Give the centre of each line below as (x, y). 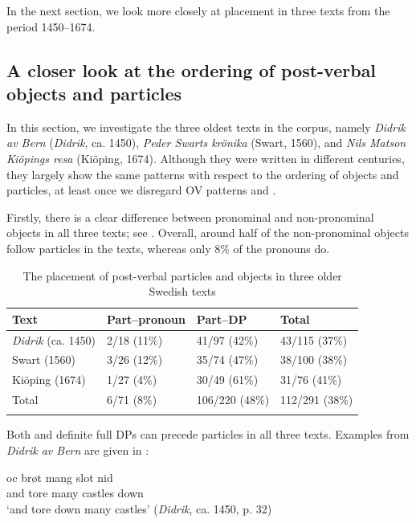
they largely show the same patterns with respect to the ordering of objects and (203, 174)
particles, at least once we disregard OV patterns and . (141, 190)
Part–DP (222, 319)
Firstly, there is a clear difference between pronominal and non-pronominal (190, 217)
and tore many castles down (75, 493)
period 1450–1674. (51, 26)
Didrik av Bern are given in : (78, 450)
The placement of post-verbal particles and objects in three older (182, 275)
